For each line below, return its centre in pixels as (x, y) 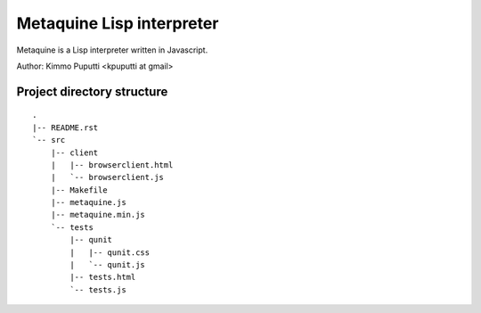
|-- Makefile (79, 190)
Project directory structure (92, 91)
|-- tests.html (103, 277)
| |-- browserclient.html (112, 165)
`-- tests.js (98, 289)
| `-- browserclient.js (107, 177)
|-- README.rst (65, 128)
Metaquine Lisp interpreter (118, 23)
